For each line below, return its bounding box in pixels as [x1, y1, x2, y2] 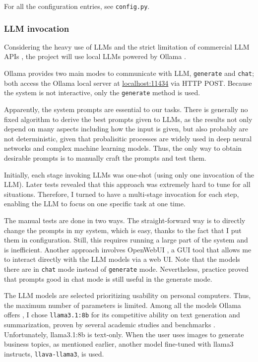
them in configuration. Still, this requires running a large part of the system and [4, 235, 248, 245]
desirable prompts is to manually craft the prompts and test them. [4, 152, 206, 163]
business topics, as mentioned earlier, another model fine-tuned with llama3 [4, 339, 234, 349]
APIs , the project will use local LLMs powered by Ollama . [4, 51, 186, 61]
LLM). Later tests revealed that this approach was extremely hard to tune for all [4, 179, 251, 189]
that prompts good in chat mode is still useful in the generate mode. [4, 273, 212, 284]
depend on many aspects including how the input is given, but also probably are [4, 123, 248, 134]
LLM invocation [4, 22, 69, 34]
